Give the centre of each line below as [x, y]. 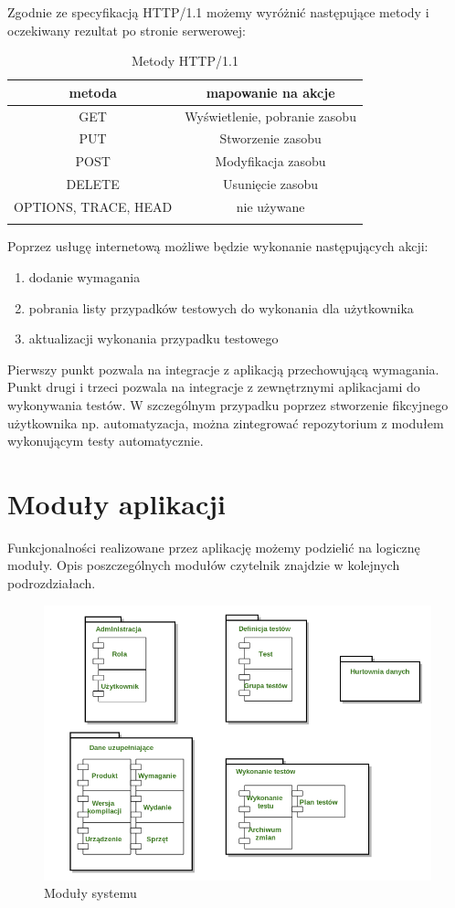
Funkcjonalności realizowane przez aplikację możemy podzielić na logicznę [214, 547]
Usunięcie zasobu [271, 184]
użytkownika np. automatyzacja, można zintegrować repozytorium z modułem [226, 422]
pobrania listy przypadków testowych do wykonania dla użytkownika [221, 307]
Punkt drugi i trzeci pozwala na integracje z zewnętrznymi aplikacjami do [214, 387]
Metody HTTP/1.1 [185, 61]
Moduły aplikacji [117, 503]
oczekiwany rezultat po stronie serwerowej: [127, 30]
